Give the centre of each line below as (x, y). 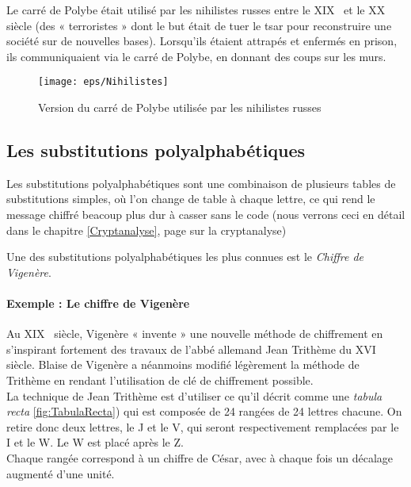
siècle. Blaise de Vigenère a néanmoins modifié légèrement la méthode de (183, 364)
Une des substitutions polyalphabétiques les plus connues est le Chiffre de (185, 257)
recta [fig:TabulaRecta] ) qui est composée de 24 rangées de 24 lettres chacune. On (204, 411)
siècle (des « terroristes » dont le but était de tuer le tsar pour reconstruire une (199, 25)
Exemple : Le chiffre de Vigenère (98, 303)
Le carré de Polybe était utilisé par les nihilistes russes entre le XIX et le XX (196, 10)
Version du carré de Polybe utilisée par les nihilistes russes (180, 107)
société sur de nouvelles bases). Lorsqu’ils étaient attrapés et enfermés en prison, (202, 41)
